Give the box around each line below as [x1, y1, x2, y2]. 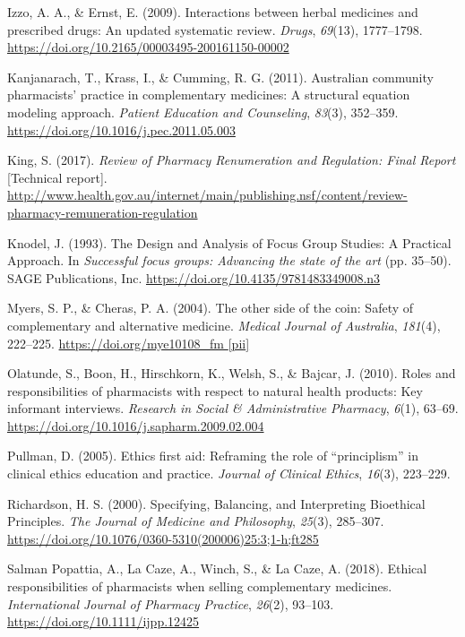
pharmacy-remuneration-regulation [7, 202, 198, 221]
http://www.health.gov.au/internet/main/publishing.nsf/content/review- [7, 185, 408, 204]
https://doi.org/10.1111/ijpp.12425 [7, 612, 200, 631]
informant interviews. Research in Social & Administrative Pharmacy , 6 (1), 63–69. [7, 399, 459, 417]
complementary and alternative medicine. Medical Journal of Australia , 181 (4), [7, 315, 441, 334]
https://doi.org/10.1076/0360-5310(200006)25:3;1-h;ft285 [7, 529, 319, 547]
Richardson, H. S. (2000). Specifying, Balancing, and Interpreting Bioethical [7, 494, 426, 512]
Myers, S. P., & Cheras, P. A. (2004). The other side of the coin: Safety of [7, 298, 414, 317]
